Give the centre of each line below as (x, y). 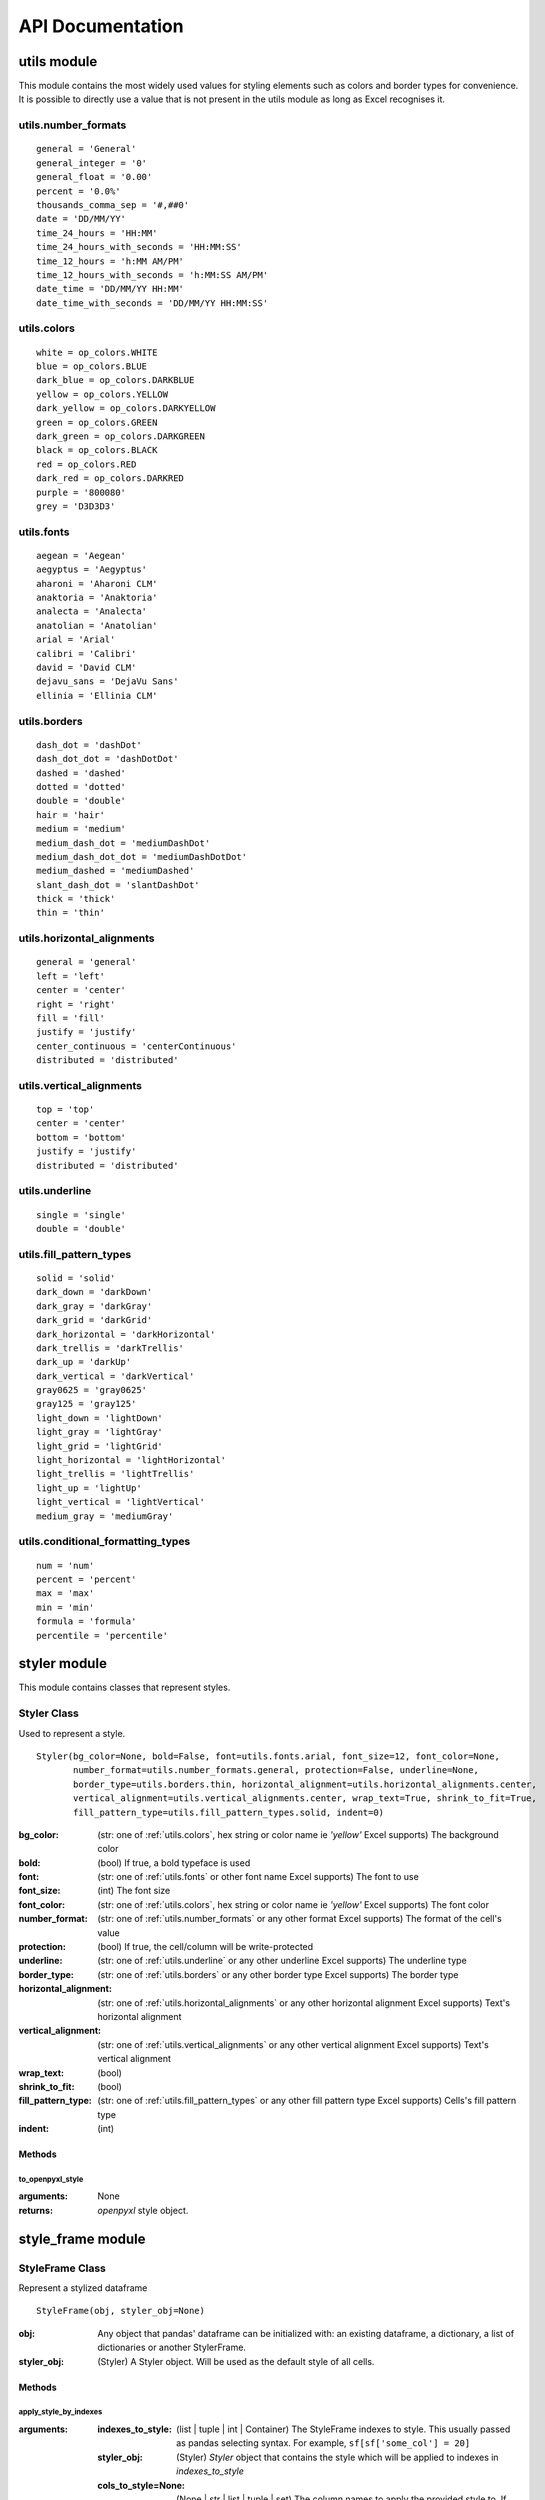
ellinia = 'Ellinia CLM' (97, 695)
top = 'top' (65, 1109)
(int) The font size (134, 1891)
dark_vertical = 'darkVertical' (115, 1376)
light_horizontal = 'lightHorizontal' (131, 1460)
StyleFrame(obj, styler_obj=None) (120, 2311)
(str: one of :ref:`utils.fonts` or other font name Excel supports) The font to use (258, 1877)
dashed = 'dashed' (81, 773)
